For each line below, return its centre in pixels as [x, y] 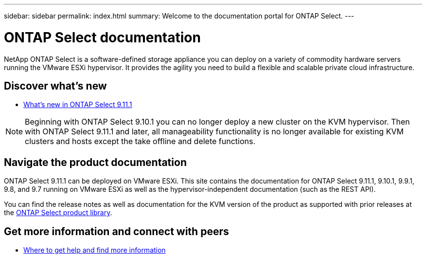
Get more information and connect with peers [116, 231]
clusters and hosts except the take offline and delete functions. [140, 141]
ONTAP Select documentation [102, 37]
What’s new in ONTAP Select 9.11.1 [78, 105]
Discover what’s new [55, 86]
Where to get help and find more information [95, 250]
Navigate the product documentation [95, 162]
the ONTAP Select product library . [58, 213]
